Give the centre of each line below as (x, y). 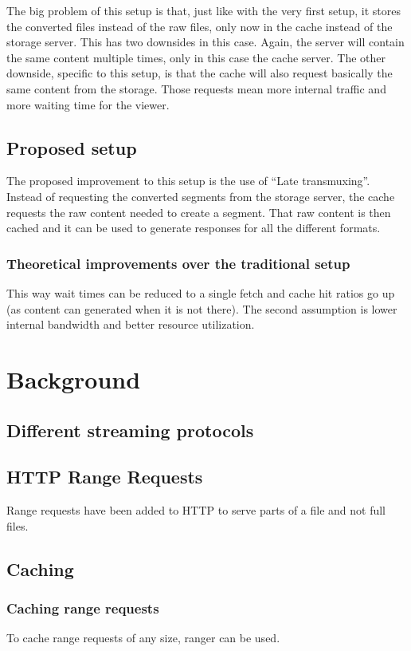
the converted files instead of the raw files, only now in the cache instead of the (200, 26)
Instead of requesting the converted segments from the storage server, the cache (201, 196)
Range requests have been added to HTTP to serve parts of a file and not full (196, 510)
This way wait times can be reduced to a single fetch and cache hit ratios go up (201, 292)
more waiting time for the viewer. (88, 104)
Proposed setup (72, 147)
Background (74, 379)
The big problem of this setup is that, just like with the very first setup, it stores (204, 10)
